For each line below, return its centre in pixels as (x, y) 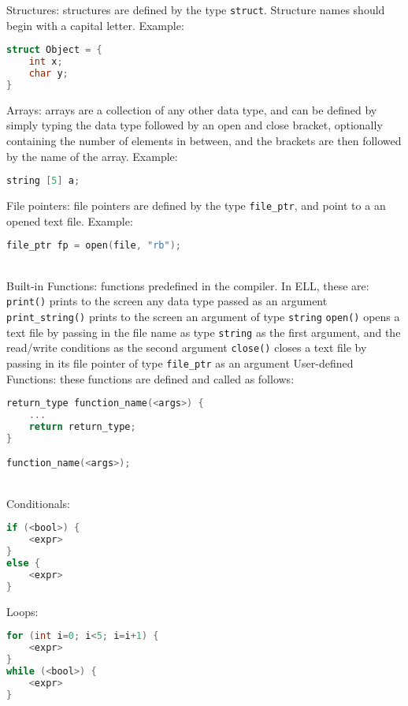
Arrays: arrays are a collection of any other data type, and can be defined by (192, 109)
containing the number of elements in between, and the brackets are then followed (204, 140)
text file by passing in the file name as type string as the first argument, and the (204, 332)
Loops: (22, 611)
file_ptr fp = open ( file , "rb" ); (94, 246)
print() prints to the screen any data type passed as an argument (167, 301)
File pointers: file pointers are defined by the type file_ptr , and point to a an (196, 205)
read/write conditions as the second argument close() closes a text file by (187, 347)
